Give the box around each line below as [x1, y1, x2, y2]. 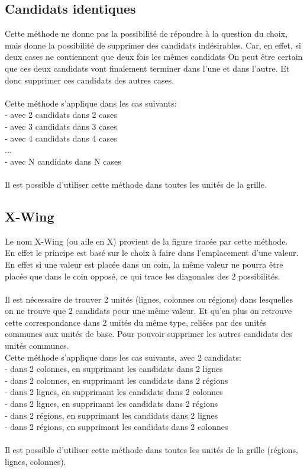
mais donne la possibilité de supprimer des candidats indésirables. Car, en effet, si [5, 38, 301, 51]
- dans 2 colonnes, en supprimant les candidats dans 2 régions [5, 374, 228, 386]
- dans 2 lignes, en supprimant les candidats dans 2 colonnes [5, 386, 223, 398]
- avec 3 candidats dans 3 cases [5, 120, 117, 132]
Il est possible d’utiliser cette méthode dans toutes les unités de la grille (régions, [5, 444, 298, 456]
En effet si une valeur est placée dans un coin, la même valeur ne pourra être [5, 258, 283, 270]
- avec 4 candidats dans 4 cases [5, 131, 117, 144]
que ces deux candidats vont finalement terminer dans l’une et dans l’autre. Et [5, 62, 290, 74]
